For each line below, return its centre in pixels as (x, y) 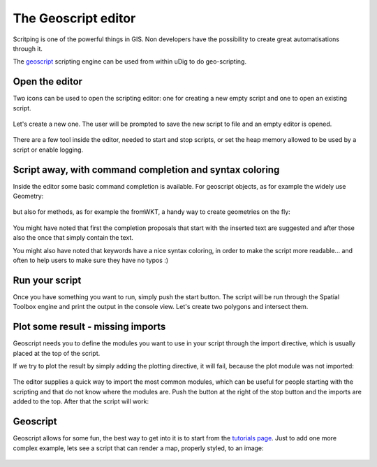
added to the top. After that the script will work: (81, 401)
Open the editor (48, 81)
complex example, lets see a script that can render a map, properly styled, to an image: (139, 448)
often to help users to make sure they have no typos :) (91, 260)
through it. (28, 48)
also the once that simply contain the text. (73, 238)
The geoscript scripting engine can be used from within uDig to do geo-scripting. (130, 62)
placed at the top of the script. (57, 353)
